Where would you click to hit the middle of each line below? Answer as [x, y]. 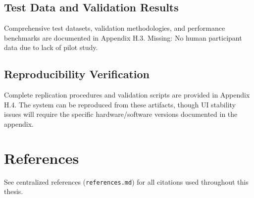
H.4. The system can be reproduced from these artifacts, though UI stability [120, 104]
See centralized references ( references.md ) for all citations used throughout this [126, 181]
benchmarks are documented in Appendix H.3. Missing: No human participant [123, 37]
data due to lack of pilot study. [51, 47]
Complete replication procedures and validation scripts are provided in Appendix [127, 95]
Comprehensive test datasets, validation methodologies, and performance [115, 28]
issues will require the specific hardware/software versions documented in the [121, 114]
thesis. [14, 191]
